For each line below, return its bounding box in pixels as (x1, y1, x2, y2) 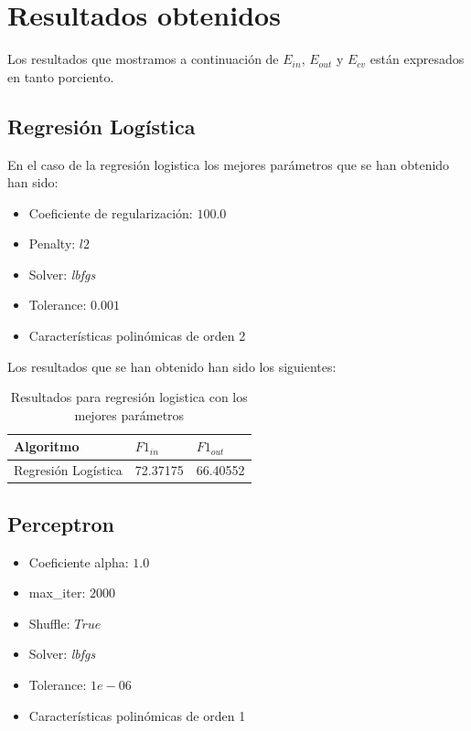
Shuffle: (28, 613, 70, 632)
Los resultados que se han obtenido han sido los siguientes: (7, 356, 337, 376)
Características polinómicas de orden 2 (28, 326, 246, 345)
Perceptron (7, 509, 114, 537)
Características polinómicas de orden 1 (28, 705, 246, 725)
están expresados (369, 49, 465, 69)
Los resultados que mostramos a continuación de (7, 49, 279, 69)
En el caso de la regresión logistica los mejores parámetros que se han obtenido (7, 154, 450, 174)
